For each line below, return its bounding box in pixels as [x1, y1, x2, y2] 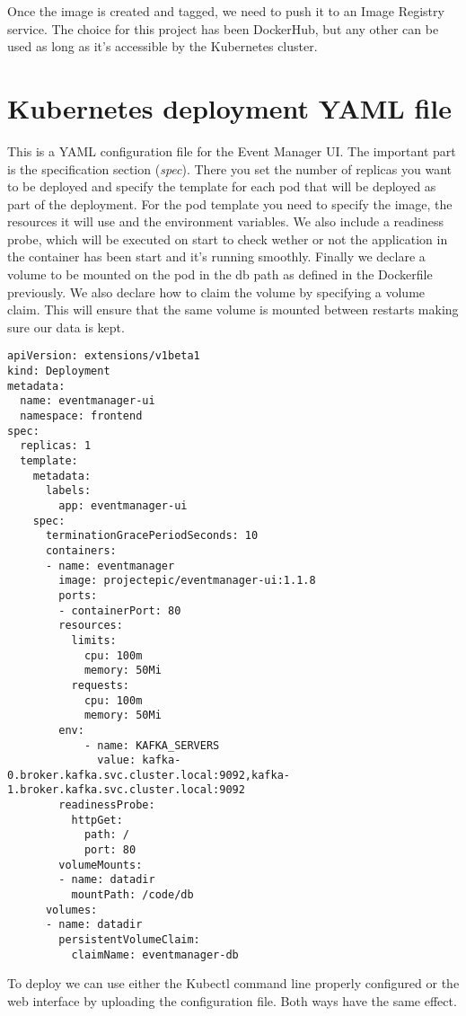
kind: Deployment [7, 365, 110, 378]
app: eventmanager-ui [58, 499, 188, 512]
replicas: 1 [20, 439, 92, 453]
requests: [71, 678, 130, 692]
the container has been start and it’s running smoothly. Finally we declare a [7, 247, 426, 266]
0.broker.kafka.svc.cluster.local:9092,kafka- [7, 768, 290, 782]
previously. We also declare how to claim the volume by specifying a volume [7, 282, 426, 301]
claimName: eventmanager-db [71, 948, 239, 961]
